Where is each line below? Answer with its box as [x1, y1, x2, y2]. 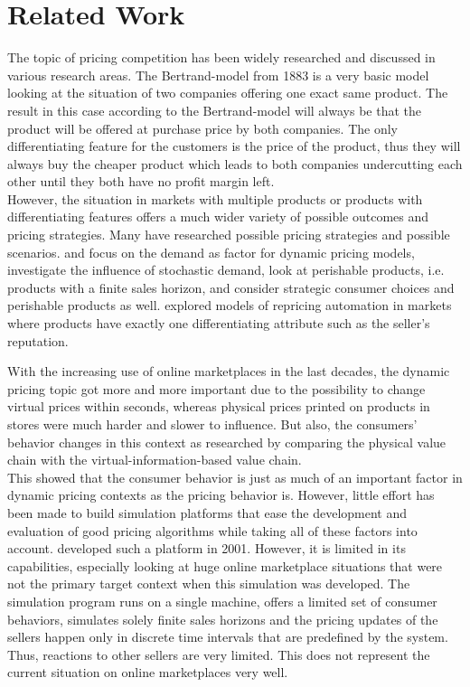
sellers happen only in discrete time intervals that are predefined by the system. [7, 627, 448, 646]
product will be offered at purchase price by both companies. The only [7, 118, 398, 137]
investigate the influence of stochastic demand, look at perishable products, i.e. [7, 260, 445, 279]
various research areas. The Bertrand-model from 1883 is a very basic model [7, 65, 429, 84]
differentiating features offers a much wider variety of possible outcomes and [7, 207, 429, 226]
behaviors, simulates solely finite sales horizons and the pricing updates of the [7, 609, 438, 628]
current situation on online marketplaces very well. [7, 663, 288, 682]
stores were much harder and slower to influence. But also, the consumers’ [7, 415, 418, 433]
